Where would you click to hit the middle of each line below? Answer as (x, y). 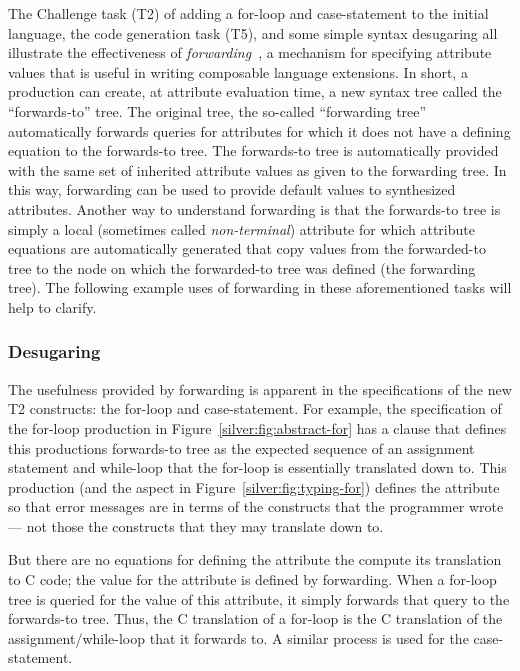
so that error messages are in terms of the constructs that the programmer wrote (256, 506)
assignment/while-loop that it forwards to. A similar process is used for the (238, 637)
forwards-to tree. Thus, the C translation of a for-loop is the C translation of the (255, 618)
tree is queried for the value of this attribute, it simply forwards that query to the (259, 598)
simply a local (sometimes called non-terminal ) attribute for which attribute (241, 228)
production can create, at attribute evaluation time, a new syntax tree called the (255, 91)
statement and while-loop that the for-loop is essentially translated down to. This (257, 467)
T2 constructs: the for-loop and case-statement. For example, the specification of (255, 408)
